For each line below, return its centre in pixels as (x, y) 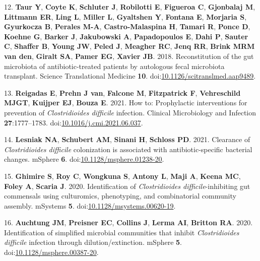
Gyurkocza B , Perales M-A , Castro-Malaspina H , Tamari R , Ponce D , (127, 26)
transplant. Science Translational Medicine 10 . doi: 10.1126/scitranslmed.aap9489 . (130, 76)
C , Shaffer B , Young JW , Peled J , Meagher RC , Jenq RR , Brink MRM (129, 46)
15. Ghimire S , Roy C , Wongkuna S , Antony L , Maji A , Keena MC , (122, 176)
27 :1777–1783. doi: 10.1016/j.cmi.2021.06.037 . (74, 122)
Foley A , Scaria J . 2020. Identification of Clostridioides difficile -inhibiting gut (127, 186)
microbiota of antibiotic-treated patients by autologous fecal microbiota (114, 66)
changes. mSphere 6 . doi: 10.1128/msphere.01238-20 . (84, 159)
